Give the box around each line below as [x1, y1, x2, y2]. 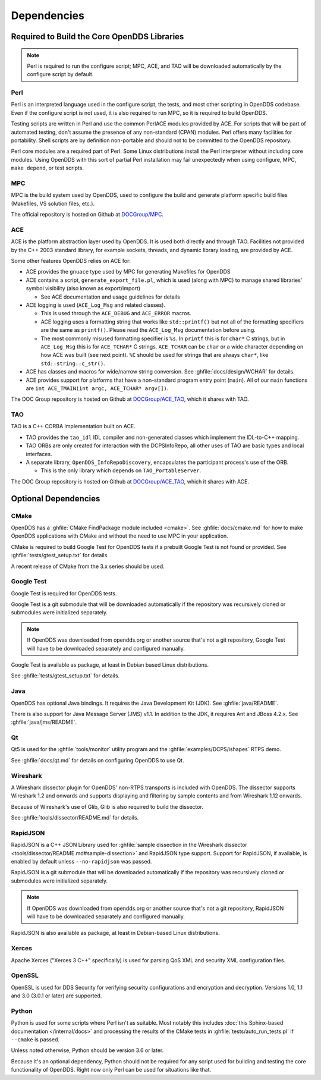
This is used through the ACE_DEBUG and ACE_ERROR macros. [40, 310, 191, 317]
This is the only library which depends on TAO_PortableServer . [40, 467, 202, 474]
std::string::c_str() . [40, 360, 105, 367]
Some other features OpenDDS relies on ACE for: [11, 258, 131, 265]
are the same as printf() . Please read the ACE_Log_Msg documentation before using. [40, 326, 256, 334]
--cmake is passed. [11, 1036, 59, 1043]
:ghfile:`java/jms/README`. [11, 718, 77, 726]
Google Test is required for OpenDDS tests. [11, 589, 117, 597]
